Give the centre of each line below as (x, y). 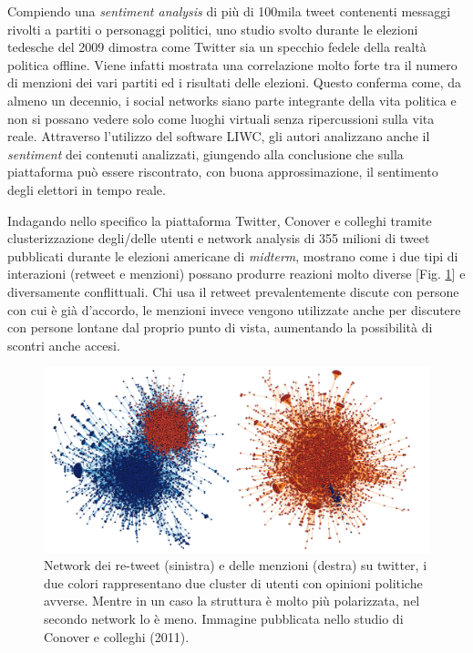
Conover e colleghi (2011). (117, 636)
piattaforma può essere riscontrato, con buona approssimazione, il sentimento (223, 172)
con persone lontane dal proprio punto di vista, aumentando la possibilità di (220, 327)
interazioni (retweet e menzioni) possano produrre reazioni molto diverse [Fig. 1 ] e (236, 274)
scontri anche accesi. (64, 345)
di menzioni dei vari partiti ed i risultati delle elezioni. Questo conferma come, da (235, 82)
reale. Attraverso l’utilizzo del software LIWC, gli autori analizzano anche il (219, 136)
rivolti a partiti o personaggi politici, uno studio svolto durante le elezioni (213, 29)
